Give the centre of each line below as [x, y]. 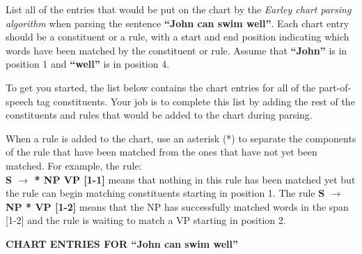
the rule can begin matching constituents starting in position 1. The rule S [165, 193]
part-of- [335, 87]
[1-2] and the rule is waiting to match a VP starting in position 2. [146, 220]
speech [19, 101]
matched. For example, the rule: [74, 165]
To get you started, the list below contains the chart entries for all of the [161, 87]
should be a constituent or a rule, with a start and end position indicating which [178, 37]
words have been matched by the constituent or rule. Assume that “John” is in [176, 50]
